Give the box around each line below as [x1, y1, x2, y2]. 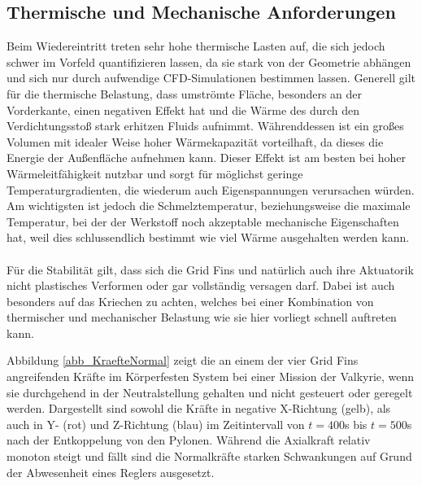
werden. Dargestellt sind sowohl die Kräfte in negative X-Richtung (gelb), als [7, 400, 391, 417]
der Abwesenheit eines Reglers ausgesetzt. [7, 463, 215, 480]
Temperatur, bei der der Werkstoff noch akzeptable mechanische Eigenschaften [7, 212, 399, 230]
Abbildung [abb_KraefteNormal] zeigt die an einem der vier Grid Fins [7, 352, 359, 369]
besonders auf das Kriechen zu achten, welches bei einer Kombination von [7, 292, 374, 309]
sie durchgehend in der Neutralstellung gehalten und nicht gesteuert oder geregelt [7, 383, 413, 401]
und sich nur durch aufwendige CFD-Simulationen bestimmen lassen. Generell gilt [7, 69, 415, 86]
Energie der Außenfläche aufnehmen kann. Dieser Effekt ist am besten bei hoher [7, 149, 406, 166]
